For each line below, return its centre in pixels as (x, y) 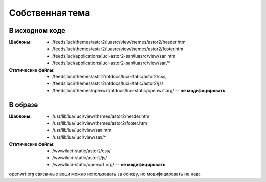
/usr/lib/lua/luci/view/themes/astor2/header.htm (101, 116)
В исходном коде (37, 30)
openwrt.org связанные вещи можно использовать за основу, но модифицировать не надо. (105, 174)
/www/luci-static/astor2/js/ (80, 158)
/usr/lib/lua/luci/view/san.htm (82, 130)
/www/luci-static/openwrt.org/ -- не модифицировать (109, 165)
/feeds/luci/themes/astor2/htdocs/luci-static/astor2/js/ (108, 83)
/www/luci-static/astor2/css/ (82, 151)
